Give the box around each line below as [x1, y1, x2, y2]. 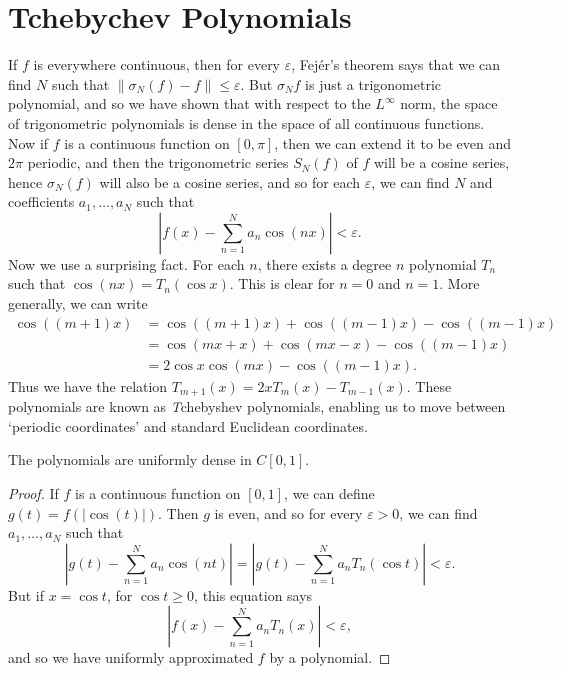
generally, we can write [8, 293, 148, 314]
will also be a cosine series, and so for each [99, 171, 361, 192]
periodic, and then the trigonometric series [27, 152, 289, 173]
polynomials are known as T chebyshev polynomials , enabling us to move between [8, 396, 506, 417]
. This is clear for [229, 273, 335, 294]
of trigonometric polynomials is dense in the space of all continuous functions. [8, 112, 485, 133]
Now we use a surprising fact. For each [8, 253, 245, 274]
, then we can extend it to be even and [274, 132, 512, 153]
